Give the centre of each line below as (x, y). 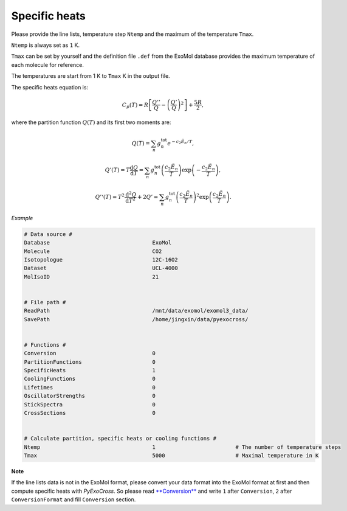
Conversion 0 (90, 353)
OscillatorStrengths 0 (90, 396)
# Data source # (48, 234)
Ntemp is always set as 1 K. (46, 45)
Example (22, 218)
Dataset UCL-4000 (101, 268)
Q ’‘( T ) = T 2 (110, 196)
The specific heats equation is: (50, 87)
